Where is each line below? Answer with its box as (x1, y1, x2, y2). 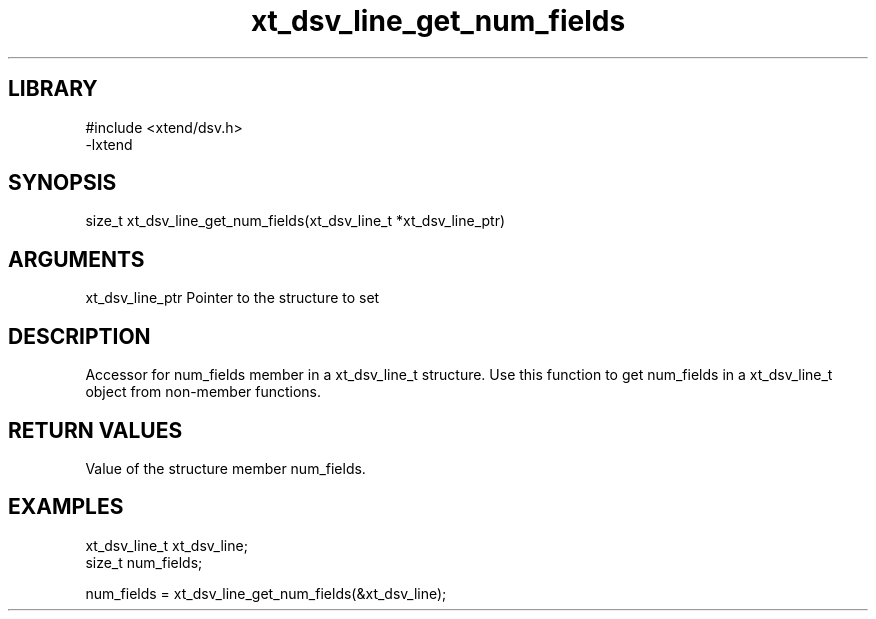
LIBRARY (8, 76, 98, 102)
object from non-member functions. (85, 383, 322, 401)
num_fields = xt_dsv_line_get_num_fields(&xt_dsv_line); (85, 584, 447, 602)
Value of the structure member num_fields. (85, 459, 366, 477)
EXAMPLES (8, 494, 124, 520)
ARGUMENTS (8, 246, 145, 272)
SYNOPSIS (8, 170, 117, 196)
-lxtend (85, 135, 133, 153)
